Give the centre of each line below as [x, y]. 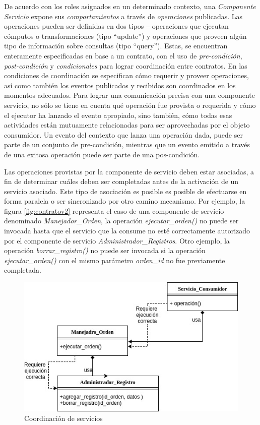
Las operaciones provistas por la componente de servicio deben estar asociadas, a [129, 171]
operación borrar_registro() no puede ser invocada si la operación [105, 250]
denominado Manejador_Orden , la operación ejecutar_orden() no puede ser [121, 221]
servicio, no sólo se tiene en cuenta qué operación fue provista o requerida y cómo [130, 105]
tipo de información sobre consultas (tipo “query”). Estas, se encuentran [116, 46]
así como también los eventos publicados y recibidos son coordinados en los [120, 85]
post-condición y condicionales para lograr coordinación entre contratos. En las [126, 65]
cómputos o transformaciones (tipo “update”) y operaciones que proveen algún [125, 36]
